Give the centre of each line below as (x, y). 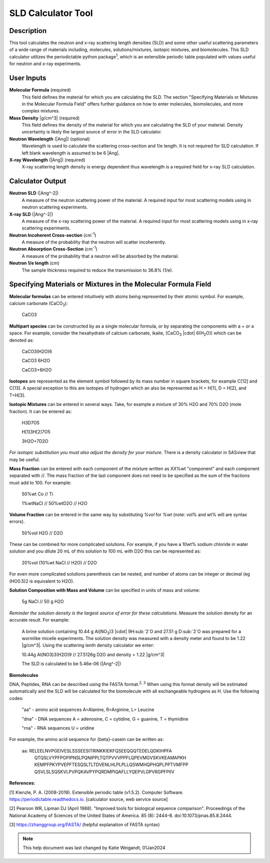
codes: (16, 698)
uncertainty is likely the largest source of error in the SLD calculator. (92, 132)
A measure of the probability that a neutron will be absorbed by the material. (100, 256)
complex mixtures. (41, 111)
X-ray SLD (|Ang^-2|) (31, 214)
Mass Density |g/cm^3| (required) (44, 118)
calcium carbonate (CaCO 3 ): (38, 304)
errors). (17, 521)
